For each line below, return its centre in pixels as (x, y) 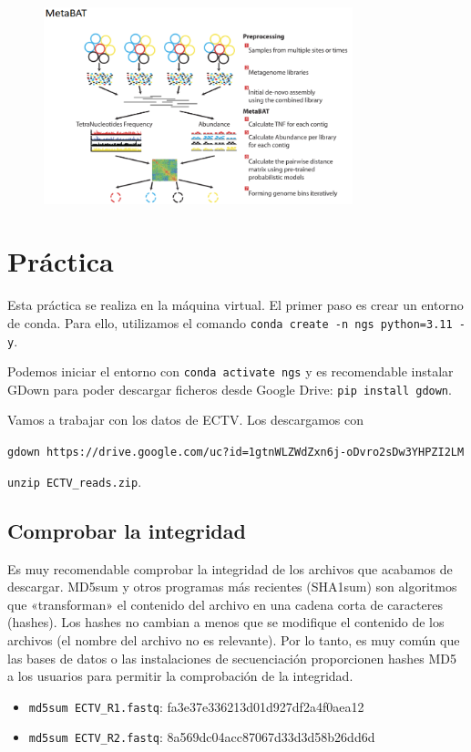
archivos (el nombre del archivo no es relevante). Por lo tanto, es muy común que (234, 639)
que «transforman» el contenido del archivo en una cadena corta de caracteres (225, 604)
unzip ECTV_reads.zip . (75, 481)
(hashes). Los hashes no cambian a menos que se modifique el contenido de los (226, 622)
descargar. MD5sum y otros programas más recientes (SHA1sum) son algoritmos (232, 587)
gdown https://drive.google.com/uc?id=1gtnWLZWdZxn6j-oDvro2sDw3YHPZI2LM (236, 453)
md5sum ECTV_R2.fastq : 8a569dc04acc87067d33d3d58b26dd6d (202, 737)
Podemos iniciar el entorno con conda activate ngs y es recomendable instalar (230, 371)
